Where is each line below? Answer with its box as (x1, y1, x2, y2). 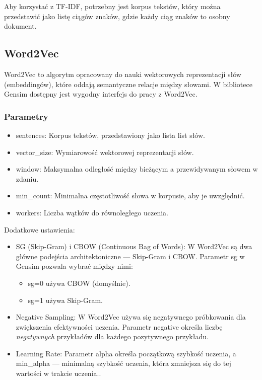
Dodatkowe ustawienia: (4, 224, 75, 235)
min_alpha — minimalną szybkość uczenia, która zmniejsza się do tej (16, 358, 231, 368)
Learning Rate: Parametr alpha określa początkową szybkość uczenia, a (16, 348, 236, 358)
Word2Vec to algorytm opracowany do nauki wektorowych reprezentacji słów (4, 68, 241, 79)
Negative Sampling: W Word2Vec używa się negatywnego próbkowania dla (16, 312, 246, 322)
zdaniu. (16, 173, 39, 184)
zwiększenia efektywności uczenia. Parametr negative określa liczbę (16, 321, 223, 332)
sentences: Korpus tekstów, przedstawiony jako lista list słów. (16, 129, 205, 140)
